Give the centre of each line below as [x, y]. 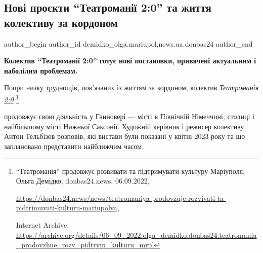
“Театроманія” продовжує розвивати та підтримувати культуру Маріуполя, [130, 171]
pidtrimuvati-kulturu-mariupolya [67, 208]
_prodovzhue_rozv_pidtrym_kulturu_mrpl [85, 245]
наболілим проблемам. [41, 70]
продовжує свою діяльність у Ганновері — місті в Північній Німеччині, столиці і [129, 116]
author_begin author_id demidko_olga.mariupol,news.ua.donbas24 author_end [128, 43]
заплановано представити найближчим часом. [74, 146]
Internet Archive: [42, 224]
